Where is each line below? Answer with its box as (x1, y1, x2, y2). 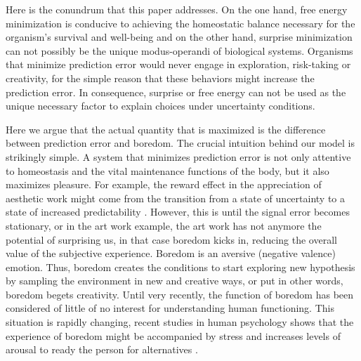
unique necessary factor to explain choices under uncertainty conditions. (6, 98, 315, 113)
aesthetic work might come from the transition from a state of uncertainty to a (6, 190, 345, 205)
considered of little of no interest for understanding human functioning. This (6, 301, 334, 315)
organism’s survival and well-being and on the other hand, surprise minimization (6, 29, 353, 44)
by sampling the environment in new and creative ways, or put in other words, (6, 273, 343, 288)
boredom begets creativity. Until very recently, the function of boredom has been (6, 287, 354, 301)
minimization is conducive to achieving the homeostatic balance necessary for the (6, 15, 355, 30)
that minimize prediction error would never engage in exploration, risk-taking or (6, 57, 351, 72)
